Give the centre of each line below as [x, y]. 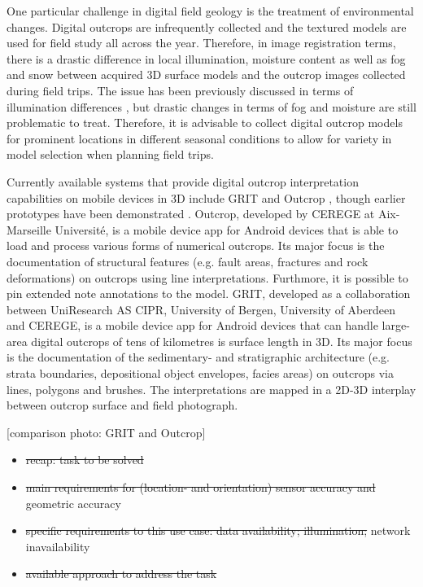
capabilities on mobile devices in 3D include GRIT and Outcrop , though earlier [206, 197]
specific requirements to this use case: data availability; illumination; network [218, 530]
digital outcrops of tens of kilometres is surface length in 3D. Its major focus [222, 341]
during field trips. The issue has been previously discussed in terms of [180, 90]
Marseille [29, 229]
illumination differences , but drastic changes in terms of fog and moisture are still [211, 106]
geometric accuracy [73, 503]
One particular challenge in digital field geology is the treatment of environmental [210, 11]
